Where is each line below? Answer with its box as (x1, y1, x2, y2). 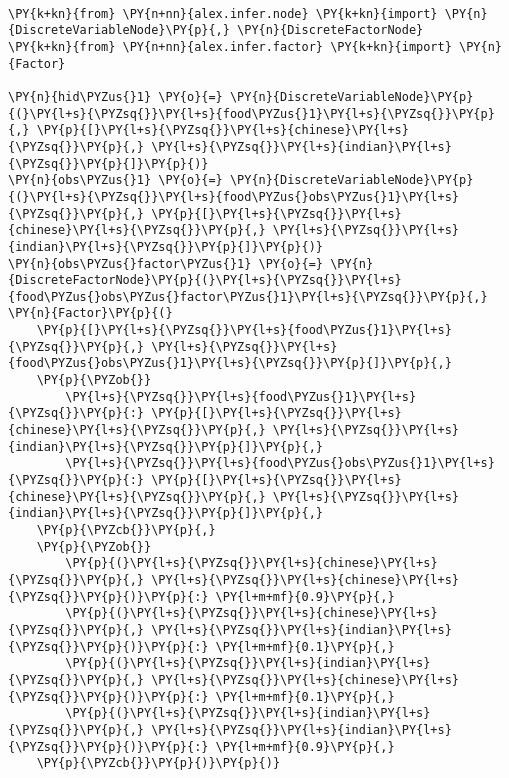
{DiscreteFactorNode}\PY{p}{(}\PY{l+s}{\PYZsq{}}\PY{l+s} (8, 273, 402, 288)
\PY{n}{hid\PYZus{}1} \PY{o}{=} (8, 89, 223, 104)
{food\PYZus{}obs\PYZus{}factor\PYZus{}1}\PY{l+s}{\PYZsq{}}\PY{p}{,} (8, 289, 488, 304)
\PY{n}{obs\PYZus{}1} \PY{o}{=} (8, 173, 223, 188)
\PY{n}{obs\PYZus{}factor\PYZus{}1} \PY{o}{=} (8, 256, 323, 271)
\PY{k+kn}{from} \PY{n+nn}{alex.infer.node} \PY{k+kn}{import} (8, 6, 438, 21)
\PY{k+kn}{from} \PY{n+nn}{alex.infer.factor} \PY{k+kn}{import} (8, 39, 452, 54)
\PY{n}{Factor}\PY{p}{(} (8, 306, 173, 321)
